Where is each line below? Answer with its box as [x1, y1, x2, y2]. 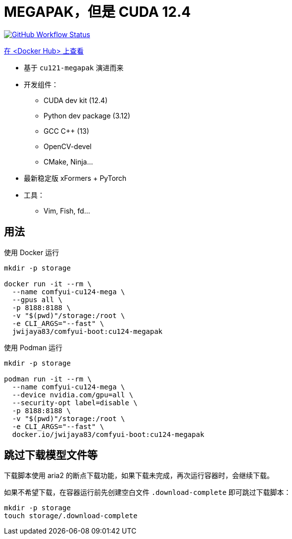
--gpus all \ [12, 295, 63, 304]
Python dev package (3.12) [44, 111, 131, 120]
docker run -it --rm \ [4, 279, 92, 288]
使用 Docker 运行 [4, 248, 59, 257]
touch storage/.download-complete [4, 512, 138, 520]
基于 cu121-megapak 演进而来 [24, 63, 124, 72]
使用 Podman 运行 [4, 343, 63, 352]
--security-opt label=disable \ [12, 398, 138, 407]
